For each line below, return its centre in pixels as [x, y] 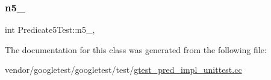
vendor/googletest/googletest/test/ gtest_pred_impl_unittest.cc [123, 70]
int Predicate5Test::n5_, [50, 30]
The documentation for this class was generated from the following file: [136, 49]
